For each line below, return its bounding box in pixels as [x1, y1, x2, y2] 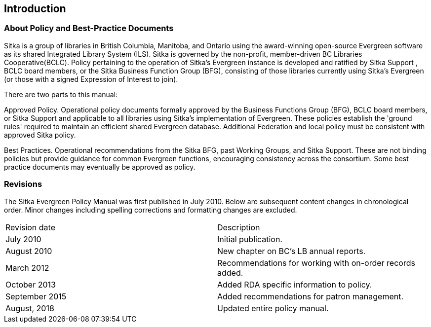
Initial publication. [217, 234, 282, 244]
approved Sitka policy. [4, 130, 76, 139]
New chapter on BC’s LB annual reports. [217, 246, 366, 256]
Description [217, 222, 260, 232]
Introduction [4, 2, 66, 15]
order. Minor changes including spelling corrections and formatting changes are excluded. [4, 205, 297, 214]
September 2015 [5, 291, 67, 301]
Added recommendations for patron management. [217, 291, 404, 301]
